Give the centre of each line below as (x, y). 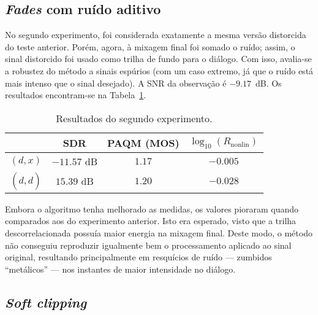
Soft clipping (46, 302)
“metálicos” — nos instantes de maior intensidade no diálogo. (120, 269)
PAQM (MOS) (143, 142)
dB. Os (268, 83)
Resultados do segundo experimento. (134, 118)
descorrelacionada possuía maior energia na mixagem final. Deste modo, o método (159, 232)
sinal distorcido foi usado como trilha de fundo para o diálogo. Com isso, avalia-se (158, 59)
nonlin (240, 144)
